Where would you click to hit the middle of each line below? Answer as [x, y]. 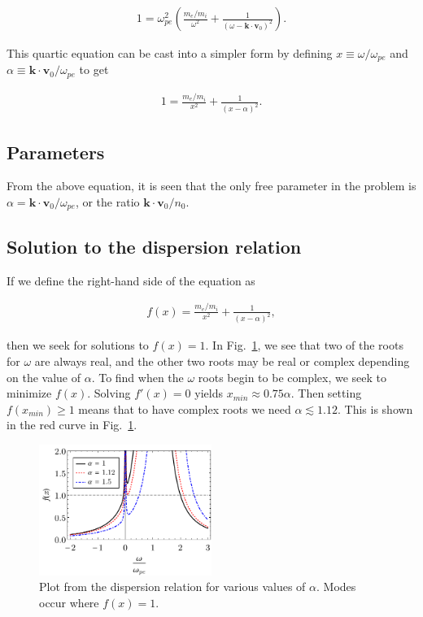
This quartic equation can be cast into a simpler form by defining [170, 53]
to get [94, 70]
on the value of [44, 377]
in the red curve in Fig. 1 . [72, 425]
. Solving [109, 393]
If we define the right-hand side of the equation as [131, 280]
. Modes [336, 587]
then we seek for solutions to [78, 345]
